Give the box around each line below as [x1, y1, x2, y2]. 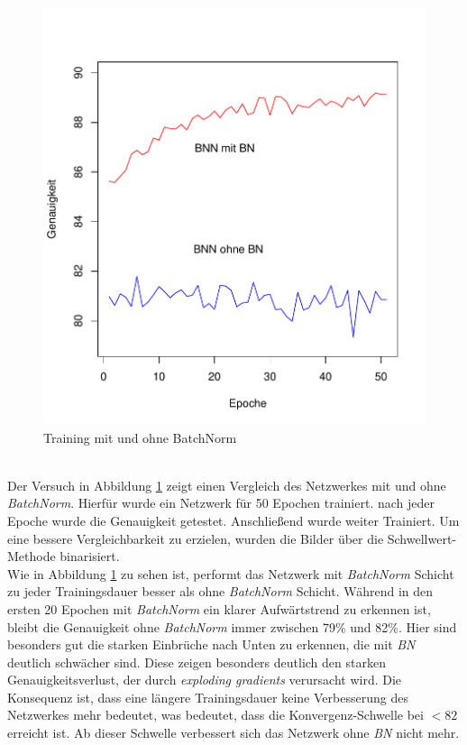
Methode [7, 547, 56, 566]
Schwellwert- [387, 529, 457, 547]
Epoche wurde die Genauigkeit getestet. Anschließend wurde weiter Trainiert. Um [7, 510, 460, 529]
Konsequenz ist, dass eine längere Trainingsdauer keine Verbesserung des [7, 687, 408, 706]
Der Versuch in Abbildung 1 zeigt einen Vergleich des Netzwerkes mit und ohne [7, 475, 446, 494]
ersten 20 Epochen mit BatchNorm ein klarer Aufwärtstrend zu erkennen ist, [7, 599, 431, 618]
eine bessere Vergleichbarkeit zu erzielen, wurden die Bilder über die [7, 529, 384, 547]
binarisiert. [60, 547, 120, 566]
